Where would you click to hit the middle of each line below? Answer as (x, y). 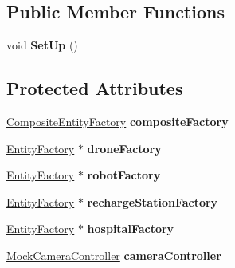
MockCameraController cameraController (114, 255)
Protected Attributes (95, 88)
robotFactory (124, 175)
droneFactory (124, 148)
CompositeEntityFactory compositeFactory (117, 121)
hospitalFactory (131, 229)
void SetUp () (42, 45)
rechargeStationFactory (153, 201)
